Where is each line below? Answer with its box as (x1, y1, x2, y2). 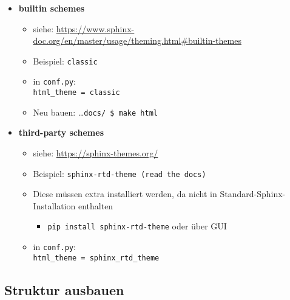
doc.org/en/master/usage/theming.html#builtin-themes (33, 34, 241, 47)
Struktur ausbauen (4, 280, 124, 299)
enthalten (78, 199, 113, 212)
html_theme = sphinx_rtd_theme (33, 253, 160, 262)
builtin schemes (18, 2, 85, 14)
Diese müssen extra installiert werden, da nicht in (33, 187, 217, 200)
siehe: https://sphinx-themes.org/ (33, 147, 158, 159)
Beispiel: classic (33, 54, 98, 67)
